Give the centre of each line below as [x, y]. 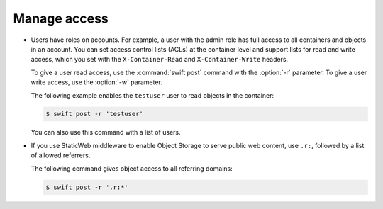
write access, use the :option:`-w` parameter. [96, 82]
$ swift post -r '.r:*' [87, 187]
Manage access [61, 18]
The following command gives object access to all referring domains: [132, 168]
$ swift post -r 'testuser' [94, 114]
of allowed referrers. [61, 155]
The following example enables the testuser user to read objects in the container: [152, 95]
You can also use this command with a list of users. [106, 132]
